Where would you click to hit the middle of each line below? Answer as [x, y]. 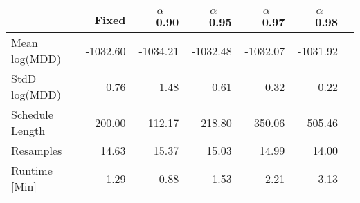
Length [28, 130]
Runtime [32, 170]
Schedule [32, 114]
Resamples [37, 150]
